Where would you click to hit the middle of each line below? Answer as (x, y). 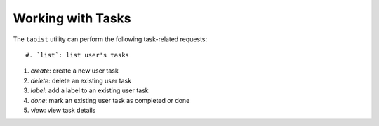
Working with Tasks (72, 18)
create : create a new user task (74, 71)
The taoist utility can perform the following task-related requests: (110, 39)
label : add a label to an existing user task (89, 90)
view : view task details (63, 110)
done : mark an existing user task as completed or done (110, 100)
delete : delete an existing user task (81, 80)
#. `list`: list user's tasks (78, 55)
